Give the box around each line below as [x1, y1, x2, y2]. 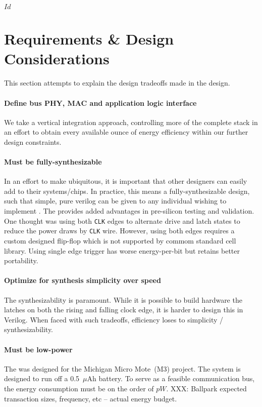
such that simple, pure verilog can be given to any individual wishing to [4, 195, 227, 206]
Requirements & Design [4, 28, 174, 49]
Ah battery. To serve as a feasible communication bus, [87, 373, 255, 384]
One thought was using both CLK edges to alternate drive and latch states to [4, 215, 240, 226]
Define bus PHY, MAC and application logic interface [4, 97, 197, 108]
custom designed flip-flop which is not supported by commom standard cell [4, 235, 236, 246]
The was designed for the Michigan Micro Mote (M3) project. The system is [4, 363, 241, 374]
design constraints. [4, 136, 62, 147]
